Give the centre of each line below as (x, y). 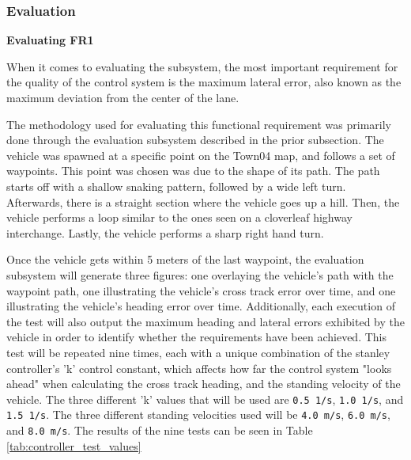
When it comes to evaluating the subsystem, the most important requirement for (202, 66)
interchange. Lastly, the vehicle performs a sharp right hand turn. (165, 232)
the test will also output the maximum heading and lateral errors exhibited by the (206, 321)
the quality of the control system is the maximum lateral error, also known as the (204, 82)
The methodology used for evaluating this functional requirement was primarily (199, 124)
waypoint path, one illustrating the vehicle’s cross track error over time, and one (201, 290)
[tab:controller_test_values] (74, 445)
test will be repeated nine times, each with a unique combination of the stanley (198, 352)
